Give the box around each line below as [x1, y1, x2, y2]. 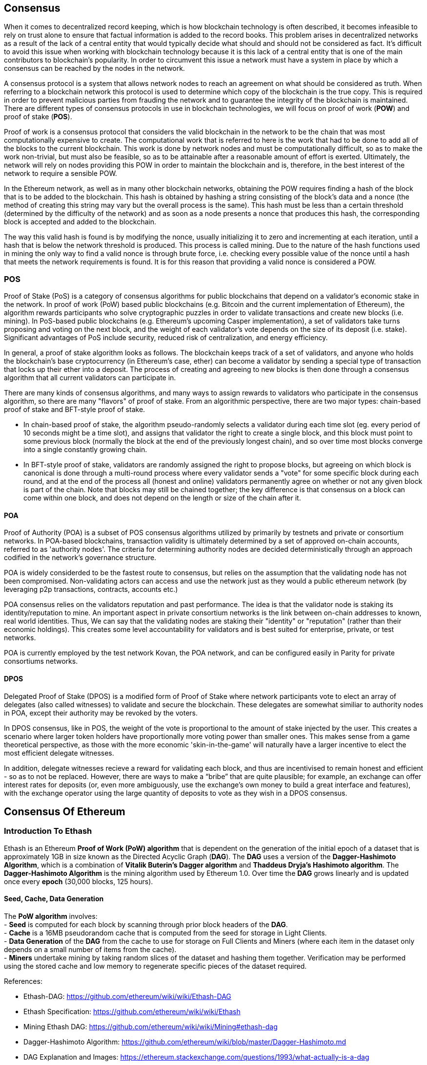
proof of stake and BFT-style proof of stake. [4, 405, 145, 414]
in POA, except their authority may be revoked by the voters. [4, 708, 198, 717]
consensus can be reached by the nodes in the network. [4, 64, 185, 73]
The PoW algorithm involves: [4, 912, 98, 921]
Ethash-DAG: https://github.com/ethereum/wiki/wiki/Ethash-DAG [23, 992, 231, 1001]
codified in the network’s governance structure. [4, 553, 157, 562]
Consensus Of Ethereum [4, 805, 125, 818]
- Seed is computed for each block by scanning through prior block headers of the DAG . [4, 920, 288, 929]
